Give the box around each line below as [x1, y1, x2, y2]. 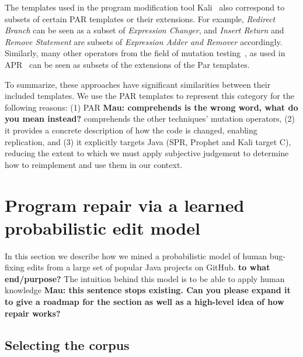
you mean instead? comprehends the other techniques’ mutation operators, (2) [5, 112, 295, 125]
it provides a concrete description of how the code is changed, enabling [5, 123, 257, 136]
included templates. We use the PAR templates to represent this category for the [5, 90, 294, 102]
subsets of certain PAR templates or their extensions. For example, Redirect [5, 12, 276, 25]
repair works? [5, 307, 61, 319]
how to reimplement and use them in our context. [5, 158, 183, 170]
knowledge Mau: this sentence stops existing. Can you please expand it [5, 284, 291, 296]
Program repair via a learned [5, 193, 245, 217]
